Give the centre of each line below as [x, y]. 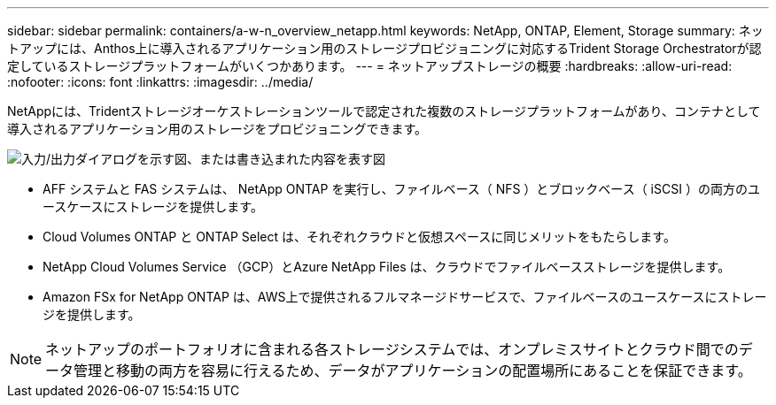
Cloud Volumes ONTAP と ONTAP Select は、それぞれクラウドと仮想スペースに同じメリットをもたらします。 [359, 237]
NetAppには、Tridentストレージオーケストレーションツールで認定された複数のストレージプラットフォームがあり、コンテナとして [384, 111]
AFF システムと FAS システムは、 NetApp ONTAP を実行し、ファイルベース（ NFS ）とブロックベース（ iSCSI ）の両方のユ [401, 189]
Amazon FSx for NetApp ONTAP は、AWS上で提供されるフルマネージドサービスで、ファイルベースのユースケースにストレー [405, 297]
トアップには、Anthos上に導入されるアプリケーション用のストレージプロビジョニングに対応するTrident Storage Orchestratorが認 [384, 48]
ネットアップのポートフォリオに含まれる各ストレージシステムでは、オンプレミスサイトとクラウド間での [392, 349]
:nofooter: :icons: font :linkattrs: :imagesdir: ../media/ [160, 82]
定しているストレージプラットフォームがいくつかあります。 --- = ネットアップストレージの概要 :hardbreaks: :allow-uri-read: [370, 66]
